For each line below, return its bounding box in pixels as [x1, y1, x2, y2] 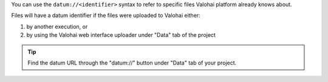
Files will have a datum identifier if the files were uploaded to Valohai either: [11, 12, 200, 19]
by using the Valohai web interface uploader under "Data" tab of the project [26, 31, 216, 39]
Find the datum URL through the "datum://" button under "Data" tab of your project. [27, 59, 237, 66]
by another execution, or [26, 23, 88, 30]
